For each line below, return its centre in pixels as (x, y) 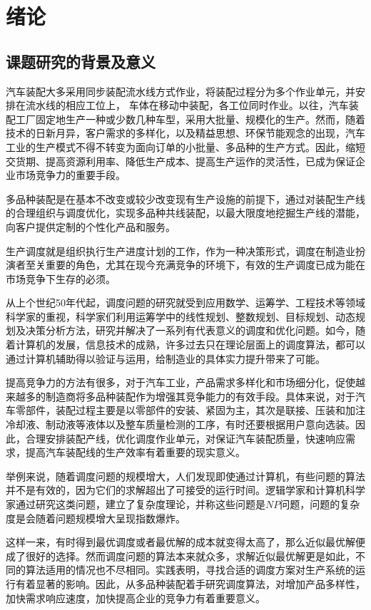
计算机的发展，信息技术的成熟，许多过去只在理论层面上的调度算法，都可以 (190, 345)
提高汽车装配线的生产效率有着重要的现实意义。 (135, 452)
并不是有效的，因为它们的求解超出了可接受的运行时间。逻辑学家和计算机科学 (185, 490)
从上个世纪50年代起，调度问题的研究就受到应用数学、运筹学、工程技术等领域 (185, 303)
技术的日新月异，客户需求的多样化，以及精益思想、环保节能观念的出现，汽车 (185, 133)
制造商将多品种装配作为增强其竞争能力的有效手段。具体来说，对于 (200, 396)
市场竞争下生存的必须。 (61, 278)
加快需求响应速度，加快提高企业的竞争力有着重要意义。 (136, 598)
